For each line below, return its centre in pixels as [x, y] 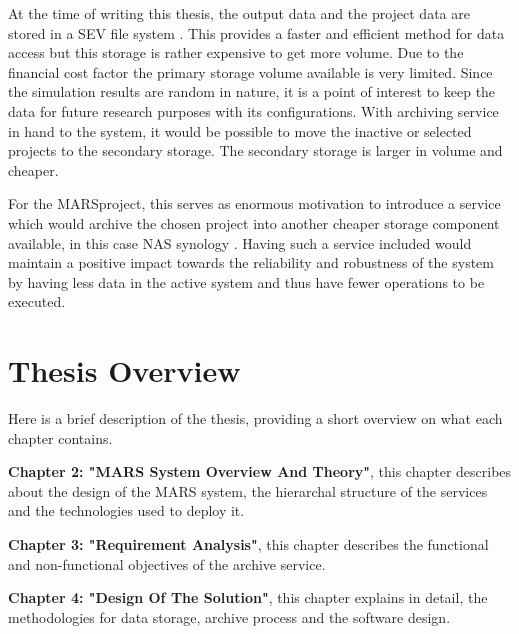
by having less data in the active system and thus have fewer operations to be [246, 281]
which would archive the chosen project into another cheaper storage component [254, 222]
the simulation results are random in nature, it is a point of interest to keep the [252, 91]
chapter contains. [60, 437]
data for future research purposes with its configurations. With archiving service [253, 110]
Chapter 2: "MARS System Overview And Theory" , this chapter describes [260, 471]
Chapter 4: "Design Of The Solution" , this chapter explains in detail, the [248, 597]
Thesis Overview [124, 370]
